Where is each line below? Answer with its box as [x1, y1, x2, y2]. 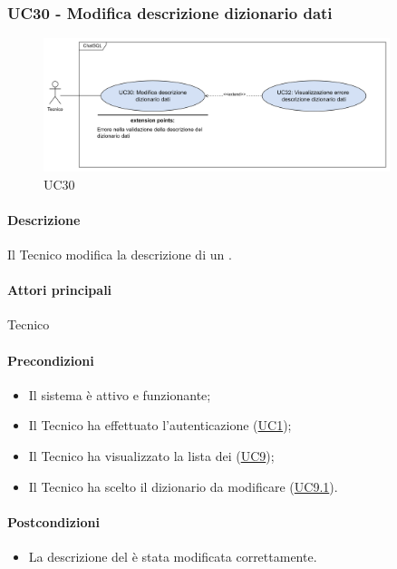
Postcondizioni [7, 512, 100, 531]
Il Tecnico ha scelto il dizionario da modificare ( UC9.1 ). [28, 476, 338, 495]
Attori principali [7, 280, 112, 299]
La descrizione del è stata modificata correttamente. [28, 546, 317, 565]
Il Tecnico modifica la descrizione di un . [7, 245, 232, 264]
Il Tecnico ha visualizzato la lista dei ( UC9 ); [28, 446, 275, 465]
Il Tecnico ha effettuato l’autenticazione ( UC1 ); [28, 416, 292, 435]
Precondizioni [7, 350, 94, 369]
